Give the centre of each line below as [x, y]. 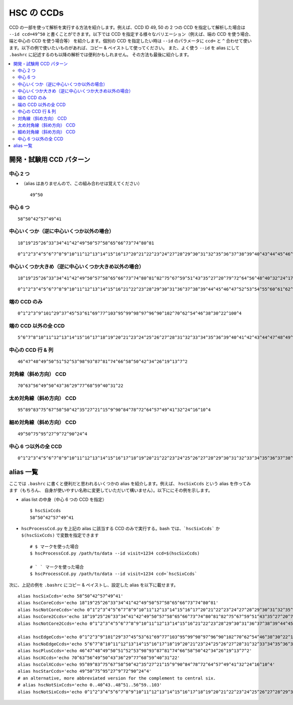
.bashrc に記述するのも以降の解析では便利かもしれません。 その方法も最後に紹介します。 [100, 55]
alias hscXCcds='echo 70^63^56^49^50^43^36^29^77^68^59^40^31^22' [99, 658]
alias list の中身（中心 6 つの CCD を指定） [64, 499]
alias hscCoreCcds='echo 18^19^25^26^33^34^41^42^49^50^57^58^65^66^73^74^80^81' [118, 603]
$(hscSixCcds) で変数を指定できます [60, 535]
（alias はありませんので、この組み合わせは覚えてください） [82, 184]
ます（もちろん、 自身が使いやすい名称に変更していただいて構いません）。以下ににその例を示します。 [111, 491]
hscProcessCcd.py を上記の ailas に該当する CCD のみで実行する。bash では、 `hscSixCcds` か [121, 528]
